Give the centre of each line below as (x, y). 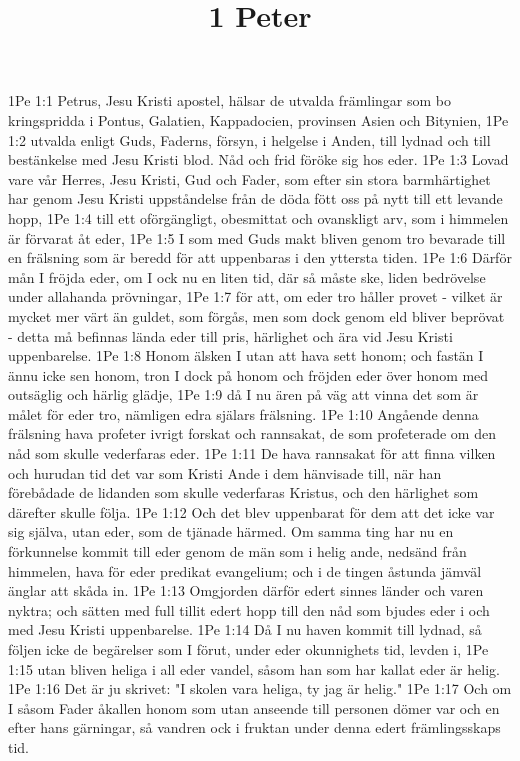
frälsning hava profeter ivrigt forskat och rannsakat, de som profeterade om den (252, 433)
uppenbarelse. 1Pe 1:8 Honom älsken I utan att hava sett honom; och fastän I (246, 355)
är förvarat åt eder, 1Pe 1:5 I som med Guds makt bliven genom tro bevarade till (257, 237)
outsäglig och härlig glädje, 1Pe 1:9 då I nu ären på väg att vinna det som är (243, 394)
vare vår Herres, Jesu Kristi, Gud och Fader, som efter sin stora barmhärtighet (249, 178)
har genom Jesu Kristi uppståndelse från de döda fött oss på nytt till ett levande (255, 198)
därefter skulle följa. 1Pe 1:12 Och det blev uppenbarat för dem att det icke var (251, 511)
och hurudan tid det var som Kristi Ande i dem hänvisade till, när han (225, 472)
